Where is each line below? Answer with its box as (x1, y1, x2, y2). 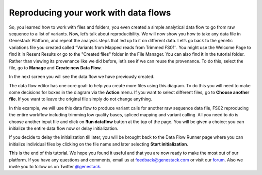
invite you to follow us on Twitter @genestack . (9, 163, 101, 169)
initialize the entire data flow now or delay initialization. (9, 126, 118, 131)
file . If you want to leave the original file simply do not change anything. (9, 96, 152, 102)
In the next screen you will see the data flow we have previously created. (9, 74, 155, 80)
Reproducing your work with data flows (9, 7, 171, 18)
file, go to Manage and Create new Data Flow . (9, 64, 102, 70)
